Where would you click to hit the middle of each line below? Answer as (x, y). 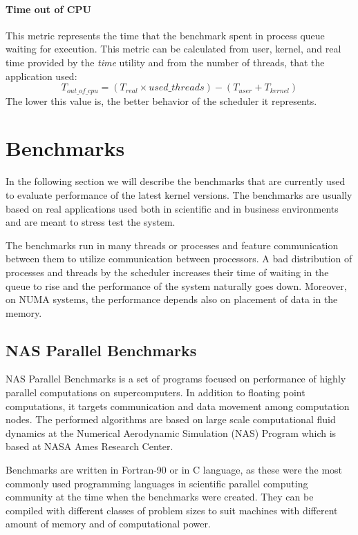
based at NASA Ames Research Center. (89, 446)
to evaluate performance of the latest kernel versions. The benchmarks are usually (179, 194)
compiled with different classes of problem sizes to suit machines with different (172, 510)
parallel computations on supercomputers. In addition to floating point (156, 392)
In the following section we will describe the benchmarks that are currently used (176, 181)
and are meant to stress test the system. (91, 222)
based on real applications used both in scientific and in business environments (172, 208)
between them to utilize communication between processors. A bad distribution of (179, 259)
